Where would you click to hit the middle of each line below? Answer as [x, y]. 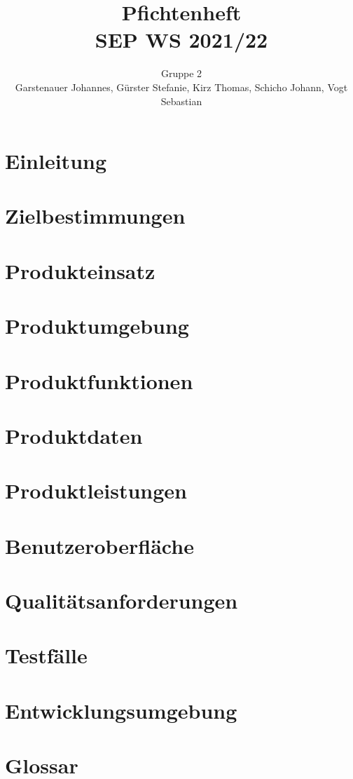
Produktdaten [74, 435]
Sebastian [181, 101]
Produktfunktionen [99, 380]
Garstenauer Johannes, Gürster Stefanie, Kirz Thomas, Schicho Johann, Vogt [181, 87]
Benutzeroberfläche [99, 545]
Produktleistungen [96, 490]
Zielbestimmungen [95, 216]
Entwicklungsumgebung [121, 710]
